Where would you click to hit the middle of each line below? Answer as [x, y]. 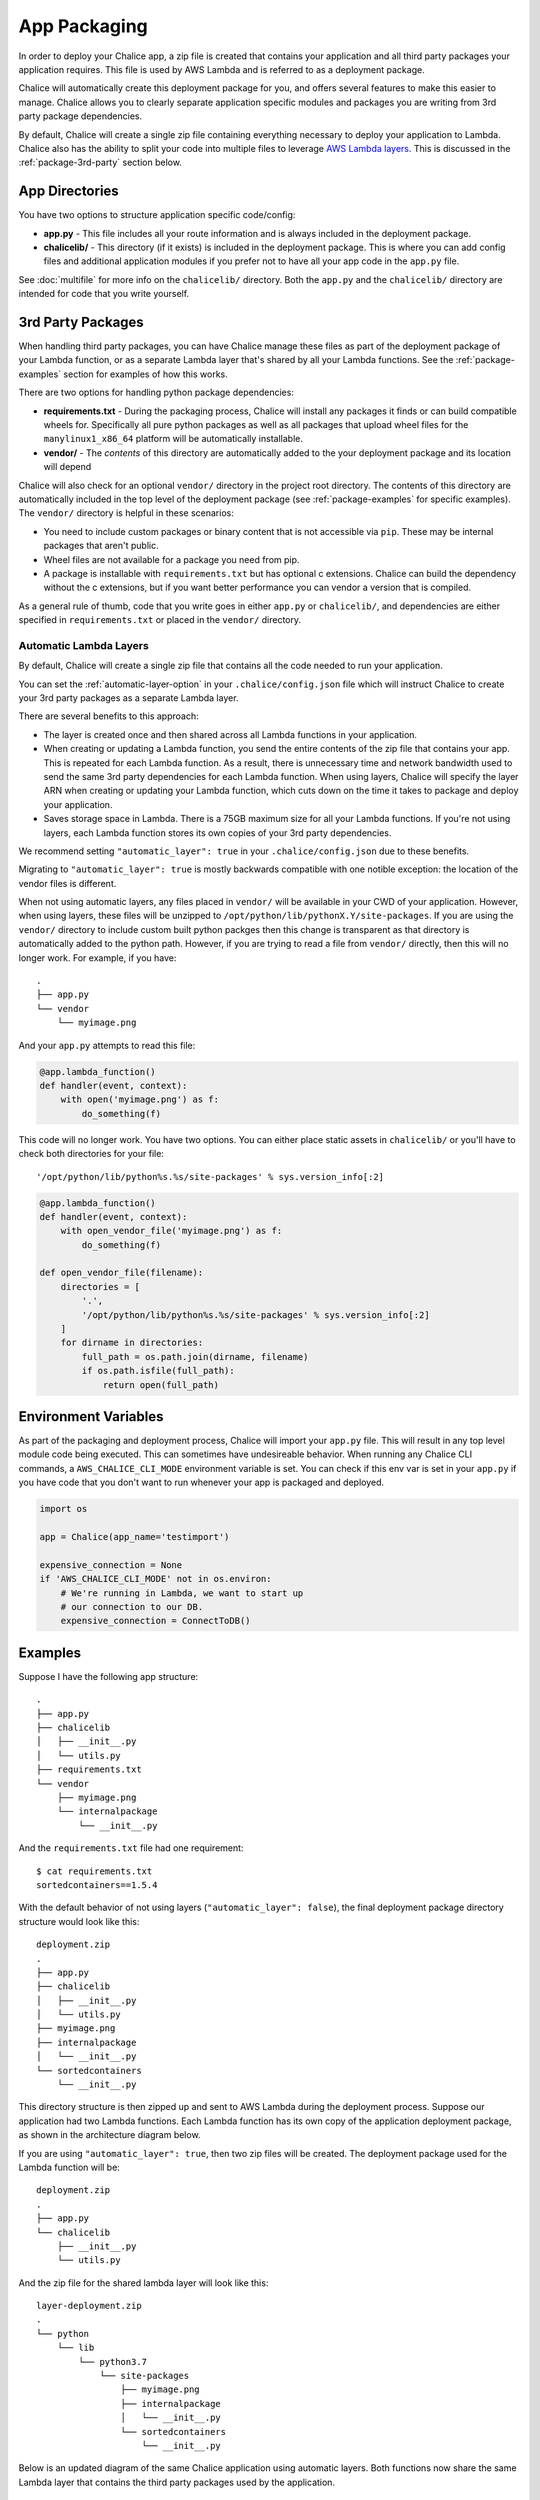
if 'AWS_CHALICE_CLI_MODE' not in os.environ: [155, 1579]
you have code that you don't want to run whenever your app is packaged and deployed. [201, 1482]
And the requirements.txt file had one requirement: [131, 1848]
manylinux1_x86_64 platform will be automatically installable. [173, 439]
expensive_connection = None [111, 1564]
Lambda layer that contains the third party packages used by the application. [176, 2482]
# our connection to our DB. [132, 1606]
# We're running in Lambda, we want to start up [182, 1593]
